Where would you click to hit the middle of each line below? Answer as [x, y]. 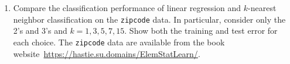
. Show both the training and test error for [201, 31]
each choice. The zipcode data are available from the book [119, 42]
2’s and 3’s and [40, 31]
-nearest [262, 8]
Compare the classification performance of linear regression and [127, 8]
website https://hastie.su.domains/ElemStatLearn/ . [107, 53]
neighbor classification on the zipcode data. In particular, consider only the [149, 19]
